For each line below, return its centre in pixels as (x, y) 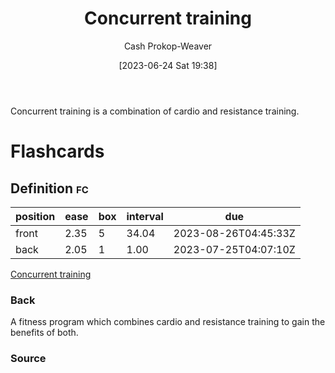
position (35, 216)
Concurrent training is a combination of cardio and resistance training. (155, 111)
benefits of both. (44, 333)
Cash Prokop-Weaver (168, 46)
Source (28, 359)
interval (145, 216)
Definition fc (49, 188)
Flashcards (57, 151)
